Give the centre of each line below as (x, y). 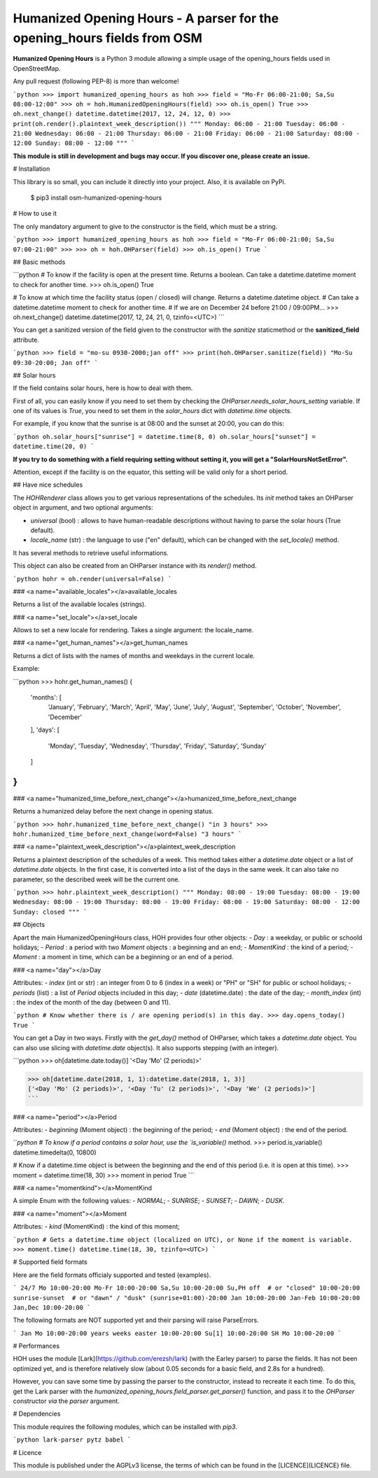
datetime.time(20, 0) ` (54, 447)
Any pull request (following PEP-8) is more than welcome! (96, 81)
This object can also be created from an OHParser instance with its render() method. (135, 566)
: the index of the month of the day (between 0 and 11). (92, 1002)
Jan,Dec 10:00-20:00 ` (52, 1307)
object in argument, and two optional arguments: (83, 508)
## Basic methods (39, 262)
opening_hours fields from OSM (108, 38)
